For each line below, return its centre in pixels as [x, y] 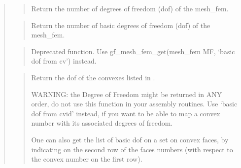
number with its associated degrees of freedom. [102, 123]
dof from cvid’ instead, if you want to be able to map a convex [126, 113]
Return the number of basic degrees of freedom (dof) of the [121, 25]
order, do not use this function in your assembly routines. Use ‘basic [134, 104]
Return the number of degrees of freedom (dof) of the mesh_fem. [130, 8]
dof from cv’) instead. [64, 61]
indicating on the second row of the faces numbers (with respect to [132, 149]
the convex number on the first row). [87, 159]
